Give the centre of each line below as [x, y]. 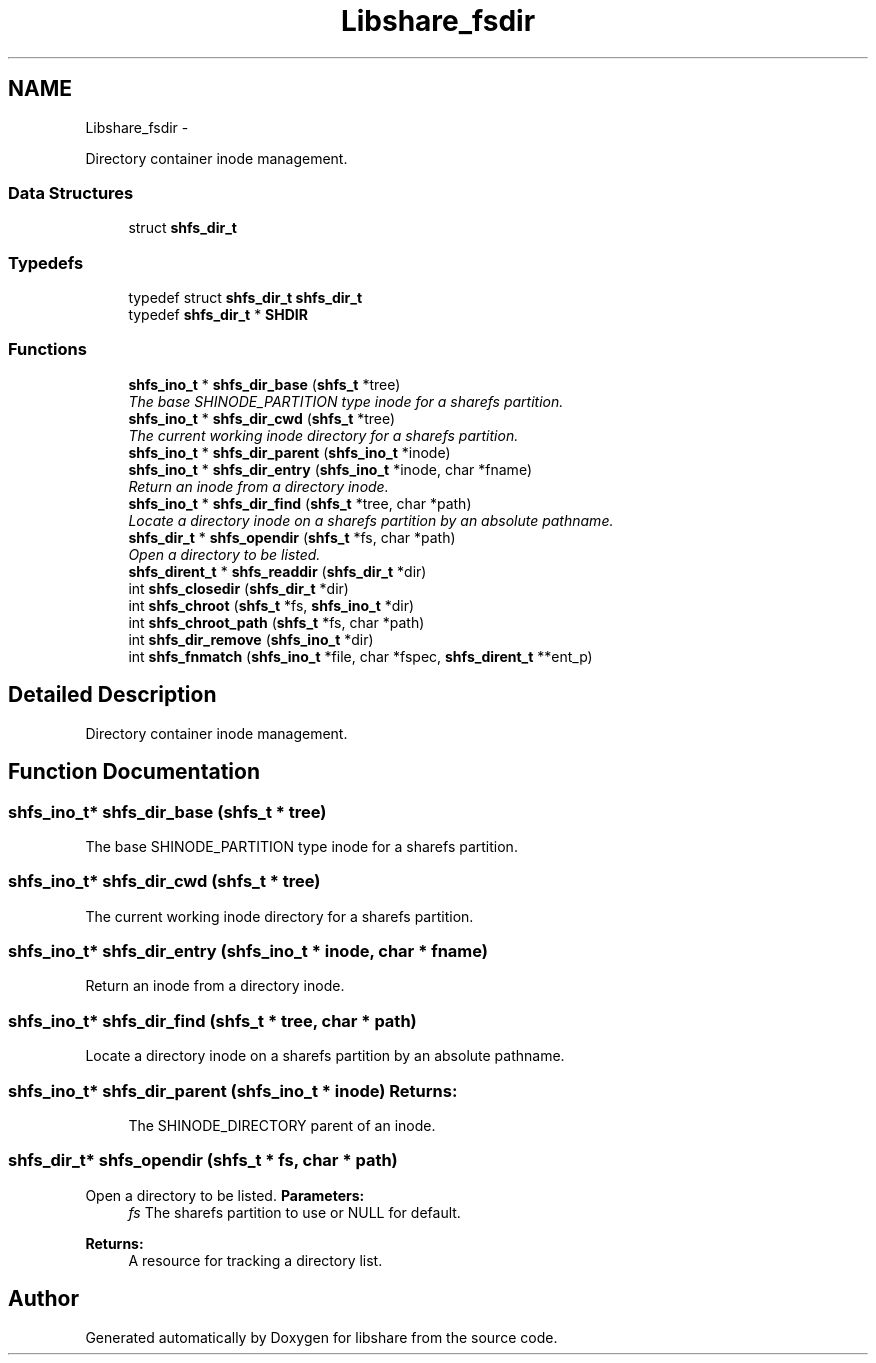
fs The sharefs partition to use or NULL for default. [294, 1212]
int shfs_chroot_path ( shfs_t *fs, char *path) [276, 622]
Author [43, 1299]
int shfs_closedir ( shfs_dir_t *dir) [238, 588]
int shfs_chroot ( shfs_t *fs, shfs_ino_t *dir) [271, 605]
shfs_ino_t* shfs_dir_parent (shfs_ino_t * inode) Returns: [233, 1090]
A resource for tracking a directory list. [255, 1260]
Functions [47, 349]
